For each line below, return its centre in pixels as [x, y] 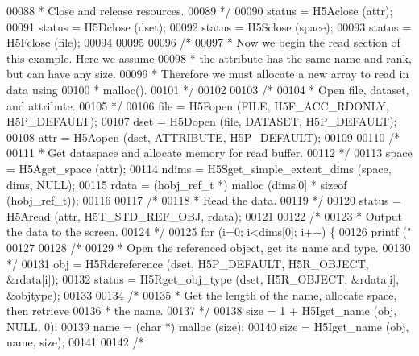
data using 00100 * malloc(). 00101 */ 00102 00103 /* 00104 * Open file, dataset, [208, 89]
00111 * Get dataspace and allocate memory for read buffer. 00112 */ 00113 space [209, 153]
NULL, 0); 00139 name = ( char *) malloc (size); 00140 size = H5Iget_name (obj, [208, 326]
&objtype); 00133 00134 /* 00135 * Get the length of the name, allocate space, [202, 294]
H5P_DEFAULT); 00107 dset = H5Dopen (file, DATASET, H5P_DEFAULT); [202, 121]
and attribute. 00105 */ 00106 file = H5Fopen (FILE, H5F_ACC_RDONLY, [198, 105]
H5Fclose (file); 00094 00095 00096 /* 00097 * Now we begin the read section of [203, 42]
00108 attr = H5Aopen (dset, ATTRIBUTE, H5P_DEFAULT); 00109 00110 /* [203, 137]
